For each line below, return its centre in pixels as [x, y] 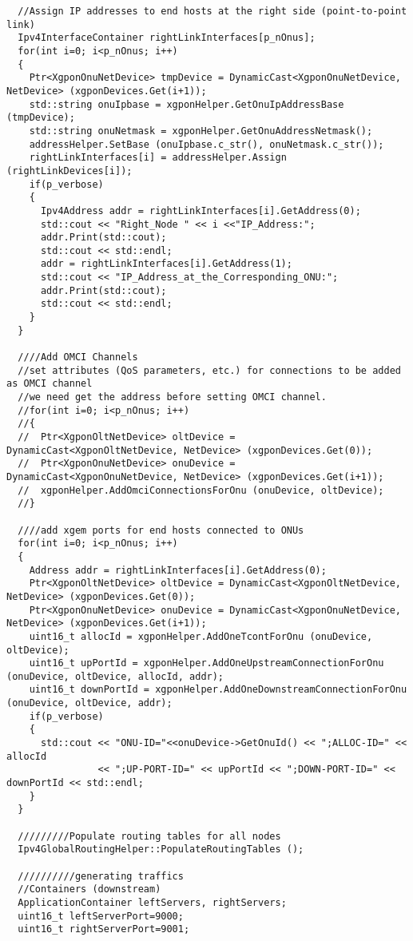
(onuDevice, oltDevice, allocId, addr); [115, 676]
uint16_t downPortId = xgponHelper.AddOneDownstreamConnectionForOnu [218, 690]
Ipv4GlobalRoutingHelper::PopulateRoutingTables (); [161, 850]
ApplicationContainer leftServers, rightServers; [152, 902]
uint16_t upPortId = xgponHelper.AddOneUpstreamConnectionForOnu [206, 663]
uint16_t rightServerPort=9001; [104, 929]
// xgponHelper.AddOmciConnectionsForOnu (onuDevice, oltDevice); [201, 490]
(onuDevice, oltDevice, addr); [89, 703]
